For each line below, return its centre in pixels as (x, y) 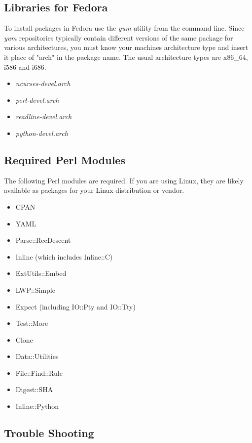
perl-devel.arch (37, 100)
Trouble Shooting (49, 433)
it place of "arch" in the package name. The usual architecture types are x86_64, (126, 57)
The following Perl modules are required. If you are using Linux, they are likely (124, 180)
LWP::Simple (35, 289)
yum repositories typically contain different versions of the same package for (119, 37)
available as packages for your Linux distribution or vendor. (94, 190)
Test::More (32, 323)
